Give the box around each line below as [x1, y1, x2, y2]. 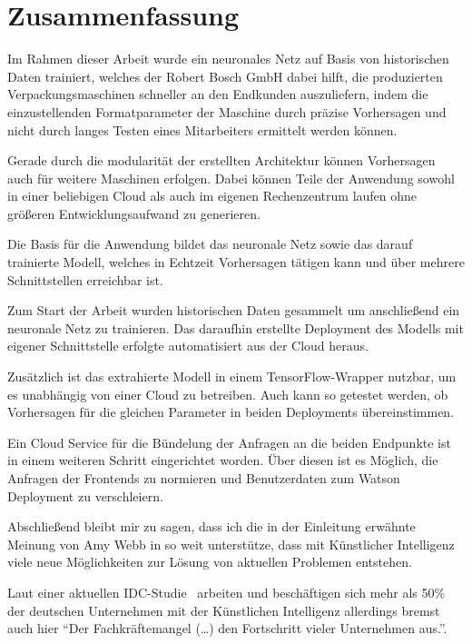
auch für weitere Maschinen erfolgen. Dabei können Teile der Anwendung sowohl [7, 168, 455, 187]
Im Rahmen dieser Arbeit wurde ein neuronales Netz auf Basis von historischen [7, 49, 449, 68]
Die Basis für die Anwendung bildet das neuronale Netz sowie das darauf [7, 234, 413, 253]
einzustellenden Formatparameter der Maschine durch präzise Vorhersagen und [7, 102, 447, 121]
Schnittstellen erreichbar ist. [7, 270, 163, 289]
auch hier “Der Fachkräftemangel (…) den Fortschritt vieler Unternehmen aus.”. [7, 619, 447, 638]
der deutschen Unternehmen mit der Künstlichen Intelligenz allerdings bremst [7, 600, 440, 619]
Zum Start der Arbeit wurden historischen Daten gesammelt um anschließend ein [7, 301, 460, 320]
